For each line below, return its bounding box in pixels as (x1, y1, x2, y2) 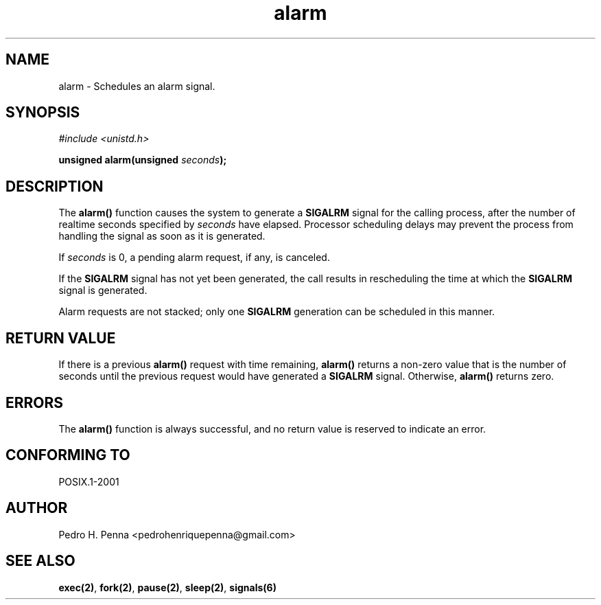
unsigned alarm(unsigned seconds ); (58, 154, 227, 166)
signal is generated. (58, 284, 148, 297)
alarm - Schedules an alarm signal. (58, 80, 215, 92)
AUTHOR (5, 499, 68, 517)
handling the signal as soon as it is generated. (58, 230, 266, 242)
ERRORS (5, 393, 64, 411)
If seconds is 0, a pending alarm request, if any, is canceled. (58, 251, 330, 264)
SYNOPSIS (5, 104, 80, 122)
